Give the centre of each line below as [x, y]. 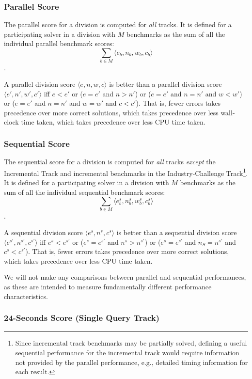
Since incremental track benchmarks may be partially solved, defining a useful [131, 343]
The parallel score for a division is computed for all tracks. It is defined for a [118, 24]
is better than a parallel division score [165, 84]
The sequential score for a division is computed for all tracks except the [110, 162]
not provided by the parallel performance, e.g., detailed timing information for [132, 362]
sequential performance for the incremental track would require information [127, 353]
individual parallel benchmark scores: [59, 43]
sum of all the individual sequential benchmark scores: [85, 192]
